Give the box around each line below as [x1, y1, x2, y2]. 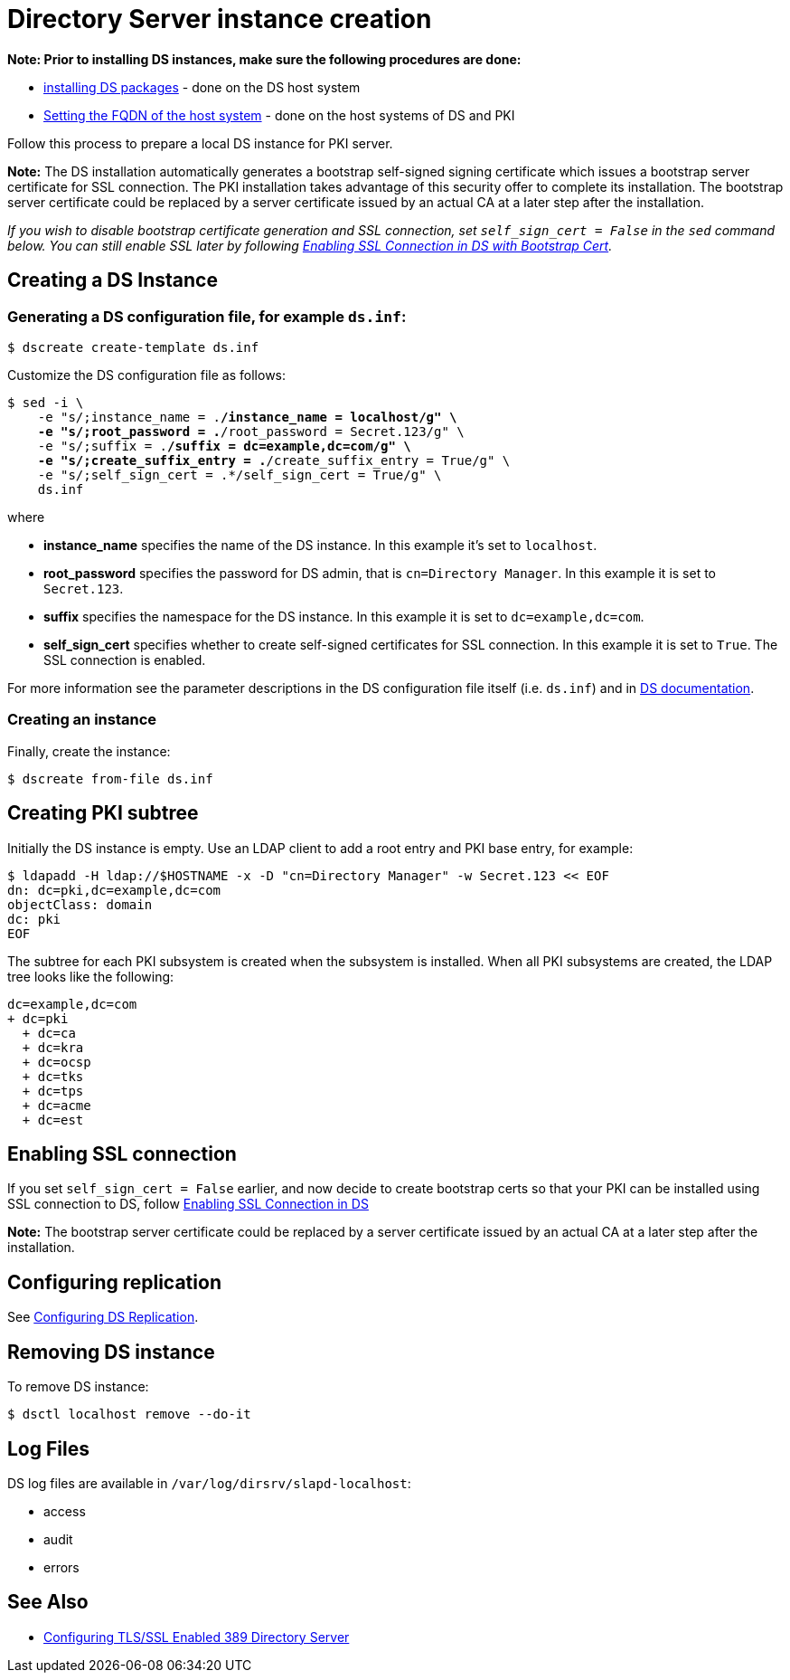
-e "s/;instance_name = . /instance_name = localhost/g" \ [37, 409, 457, 424]
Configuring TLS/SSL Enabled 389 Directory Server [43, 1628, 350, 1645]
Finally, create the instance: [7, 743, 171, 759]
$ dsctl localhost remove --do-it [7, 1407, 251, 1422]
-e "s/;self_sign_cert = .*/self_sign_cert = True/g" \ [37, 467, 442, 482]
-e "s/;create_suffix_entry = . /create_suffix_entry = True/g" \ [37, 452, 511, 468]
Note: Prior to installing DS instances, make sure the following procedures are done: [7, 51, 522, 67]
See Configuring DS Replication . [7, 1309, 199, 1325]
